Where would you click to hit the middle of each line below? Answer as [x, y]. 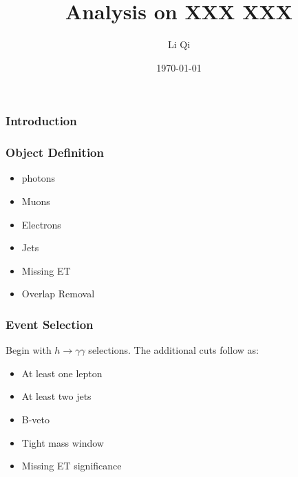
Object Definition [55, 152]
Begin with [29, 350]
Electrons [41, 224]
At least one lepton [62, 373]
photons [39, 178]
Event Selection [50, 324]
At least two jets [56, 396]
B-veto [36, 420]
